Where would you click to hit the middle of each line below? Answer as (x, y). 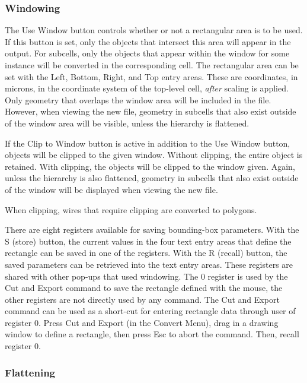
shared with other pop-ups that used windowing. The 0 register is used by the (146, 276)
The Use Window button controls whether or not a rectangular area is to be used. (154, 30)
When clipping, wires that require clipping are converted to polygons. (131, 209)
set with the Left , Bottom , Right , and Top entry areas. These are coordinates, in (151, 76)
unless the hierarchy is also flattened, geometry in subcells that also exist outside (152, 178)
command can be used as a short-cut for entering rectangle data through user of (150, 311)
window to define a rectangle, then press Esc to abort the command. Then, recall (152, 334)
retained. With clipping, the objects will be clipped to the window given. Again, (150, 166)
